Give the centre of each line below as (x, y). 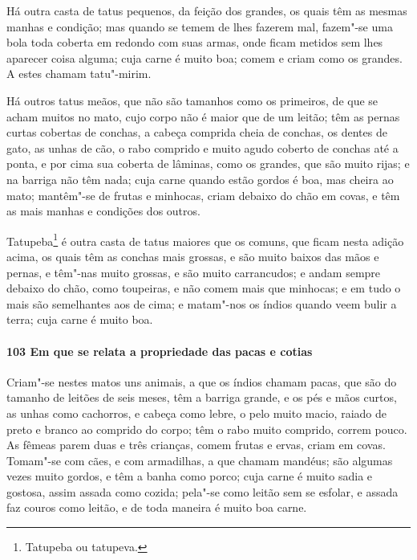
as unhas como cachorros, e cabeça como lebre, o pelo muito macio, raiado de (196, 413)
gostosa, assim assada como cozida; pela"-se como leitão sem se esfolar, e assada (202, 491)
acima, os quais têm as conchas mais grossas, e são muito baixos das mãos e (193, 256)
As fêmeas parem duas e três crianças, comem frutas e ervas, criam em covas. (196, 445)
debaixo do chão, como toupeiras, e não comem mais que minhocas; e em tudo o (204, 288)
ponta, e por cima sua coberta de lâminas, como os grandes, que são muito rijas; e (208, 164)
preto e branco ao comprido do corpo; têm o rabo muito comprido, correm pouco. (207, 429)
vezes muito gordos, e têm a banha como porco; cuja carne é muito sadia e (190, 476)
